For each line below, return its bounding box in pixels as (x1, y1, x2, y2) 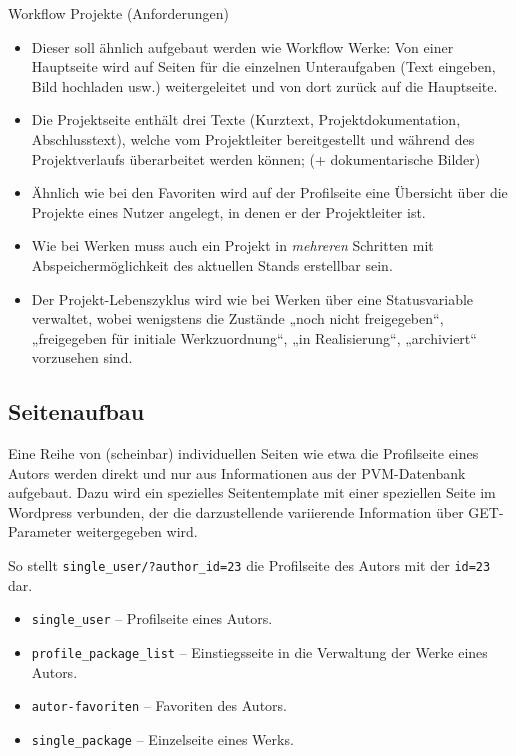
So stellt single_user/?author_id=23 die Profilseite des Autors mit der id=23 (8, 555, 491, 576)
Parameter (8, 521, 72, 542)
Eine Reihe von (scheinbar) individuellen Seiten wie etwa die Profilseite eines (8, 443, 479, 464)
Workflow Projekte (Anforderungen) (8, 3, 229, 23)
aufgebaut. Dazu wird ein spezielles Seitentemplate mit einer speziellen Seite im (8, 482, 496, 503)
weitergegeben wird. (76, 521, 198, 542)
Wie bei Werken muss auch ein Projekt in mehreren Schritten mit (31, 235, 434, 256)
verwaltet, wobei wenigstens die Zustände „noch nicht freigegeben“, (31, 308, 444, 329)
